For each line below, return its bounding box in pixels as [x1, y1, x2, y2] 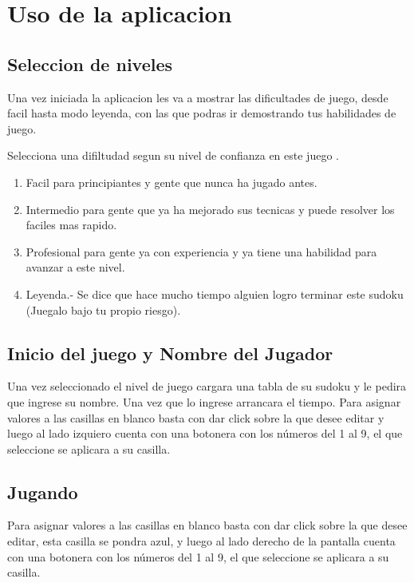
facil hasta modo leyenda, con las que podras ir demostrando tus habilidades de [7, 105, 396, 121]
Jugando [7, 479, 78, 504]
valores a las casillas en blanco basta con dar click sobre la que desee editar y [7, 409, 384, 426]
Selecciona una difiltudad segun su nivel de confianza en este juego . [7, 147, 339, 164]
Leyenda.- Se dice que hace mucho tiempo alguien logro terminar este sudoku [26, 285, 404, 302]
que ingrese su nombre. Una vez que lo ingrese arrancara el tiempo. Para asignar [7, 393, 401, 410]
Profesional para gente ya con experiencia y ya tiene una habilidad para [26, 243, 377, 260]
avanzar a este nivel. [26, 259, 125, 276]
